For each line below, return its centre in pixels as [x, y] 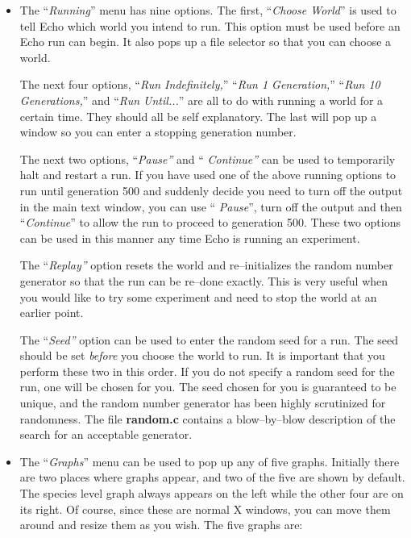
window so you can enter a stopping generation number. [158, 132]
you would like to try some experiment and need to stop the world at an [198, 296]
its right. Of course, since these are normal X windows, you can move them [205, 509]
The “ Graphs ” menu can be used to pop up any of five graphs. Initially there [210, 461]
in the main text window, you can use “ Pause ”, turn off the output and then [211, 206]
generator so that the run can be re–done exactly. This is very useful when [204, 280]
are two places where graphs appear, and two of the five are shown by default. [212, 477]
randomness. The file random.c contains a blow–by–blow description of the [208, 418]
